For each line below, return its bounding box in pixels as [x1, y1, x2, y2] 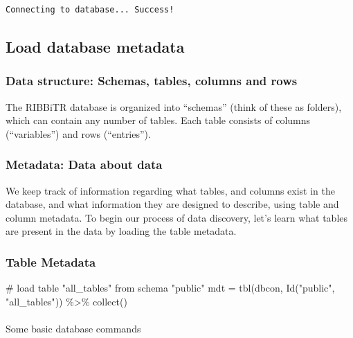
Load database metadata [6, 35, 185, 57]
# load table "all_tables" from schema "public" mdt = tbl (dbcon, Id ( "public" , [6, 281, 335, 295]
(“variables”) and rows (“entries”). [6, 126, 151, 141]
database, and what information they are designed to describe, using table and [6, 197, 339, 211]
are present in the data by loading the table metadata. [6, 224, 237, 238]
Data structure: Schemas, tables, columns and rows [6, 72, 298, 89]
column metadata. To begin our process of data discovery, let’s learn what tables [6, 210, 348, 224]
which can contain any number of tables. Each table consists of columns [6, 113, 311, 127]
